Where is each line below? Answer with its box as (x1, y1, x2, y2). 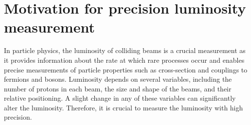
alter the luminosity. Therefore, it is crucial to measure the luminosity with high (4, 102, 243, 112)
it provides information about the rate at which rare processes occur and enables (4, 54, 245, 65)
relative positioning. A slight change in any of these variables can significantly (4, 93, 236, 103)
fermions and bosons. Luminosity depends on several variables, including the (4, 74, 232, 84)
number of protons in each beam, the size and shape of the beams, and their (4, 83, 232, 93)
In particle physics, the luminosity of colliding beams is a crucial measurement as (4, 45, 246, 55)
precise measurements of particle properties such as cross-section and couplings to (4, 64, 248, 74)
